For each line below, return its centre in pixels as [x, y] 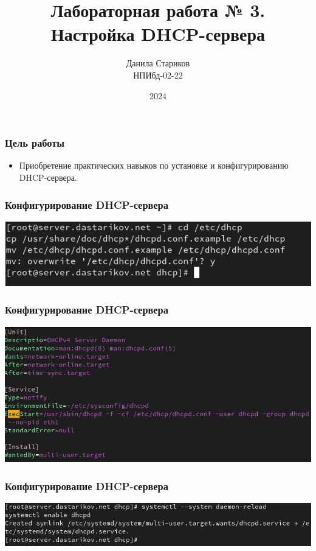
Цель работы [35, 143]
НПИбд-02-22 [158, 75]
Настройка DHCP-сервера [158, 34]
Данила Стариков [158, 63]
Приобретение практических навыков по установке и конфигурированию [154, 165]
